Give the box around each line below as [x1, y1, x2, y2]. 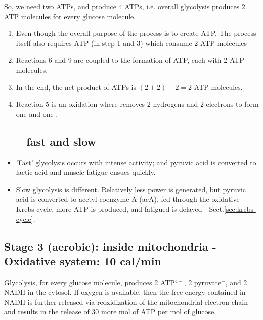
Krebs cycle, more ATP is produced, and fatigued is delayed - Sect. [16, 203, 224, 214]
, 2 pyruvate [184, 277, 222, 287]
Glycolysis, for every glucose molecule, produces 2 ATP [4, 277, 175, 287]
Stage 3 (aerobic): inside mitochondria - [4, 238, 216, 254]
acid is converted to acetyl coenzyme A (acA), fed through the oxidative [16, 194, 240, 204]
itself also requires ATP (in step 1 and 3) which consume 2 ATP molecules [16, 37, 247, 48]
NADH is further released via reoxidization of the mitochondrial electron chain [4, 296, 248, 307]
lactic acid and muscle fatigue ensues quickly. [16, 167, 156, 177]
